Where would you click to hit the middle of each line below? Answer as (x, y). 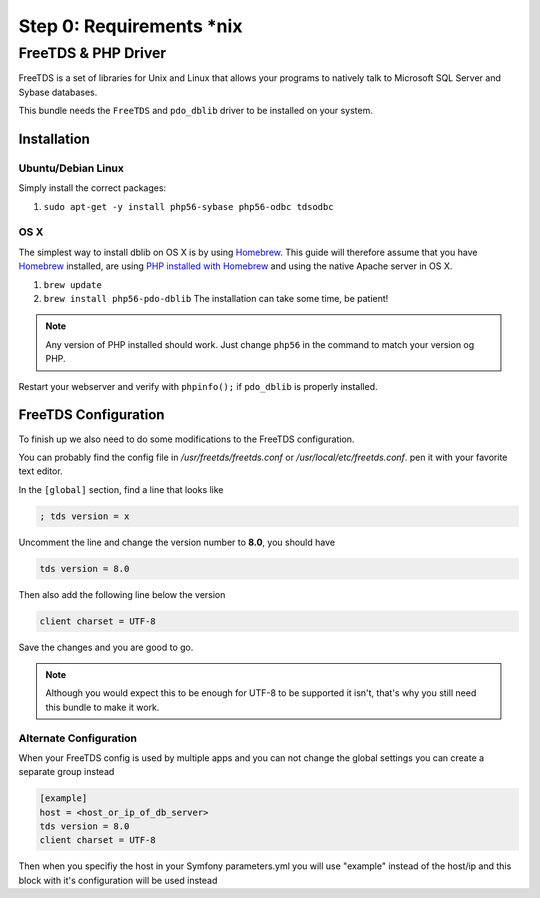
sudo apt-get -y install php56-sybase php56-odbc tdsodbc (188, 206)
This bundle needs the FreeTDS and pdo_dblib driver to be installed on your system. (196, 111)
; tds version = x (84, 516)
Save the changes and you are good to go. (106, 647)
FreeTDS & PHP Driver (92, 53)
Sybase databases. (58, 92)
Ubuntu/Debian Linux (71, 168)
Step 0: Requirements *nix (130, 26)
